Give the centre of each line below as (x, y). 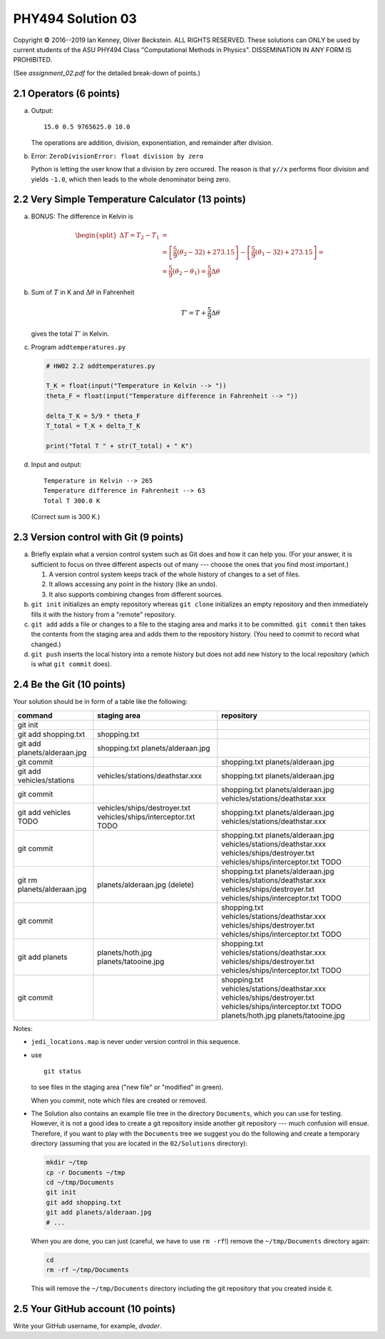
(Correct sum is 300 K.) (66, 517)
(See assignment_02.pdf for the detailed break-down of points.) (107, 73)
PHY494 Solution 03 (75, 19)
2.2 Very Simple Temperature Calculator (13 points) (129, 200)
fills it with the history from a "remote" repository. (103, 614)
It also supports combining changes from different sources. (136, 594)
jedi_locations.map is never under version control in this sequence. (135, 1042)
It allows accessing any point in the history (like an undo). (133, 584)
